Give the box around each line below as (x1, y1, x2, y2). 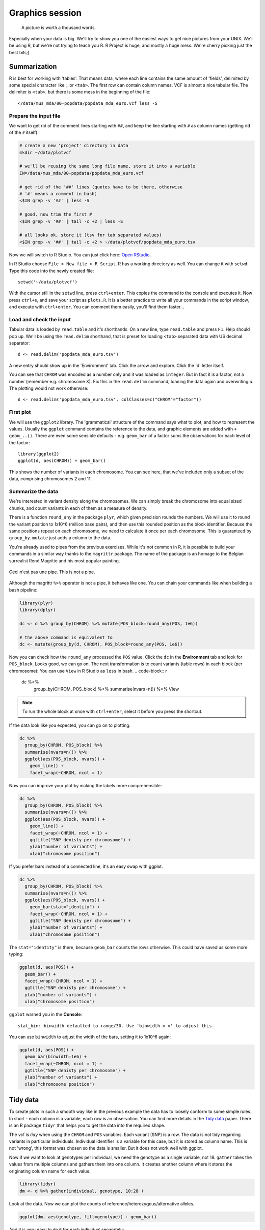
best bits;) (9, 49, 29, 55)
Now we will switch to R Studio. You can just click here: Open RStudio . (9, 251, 151, 258)
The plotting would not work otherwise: (9, 385, 89, 391)
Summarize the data (9, 488, 58, 495)
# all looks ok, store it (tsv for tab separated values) (19, 232, 162, 238)
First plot (9, 409, 31, 416)
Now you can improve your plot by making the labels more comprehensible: (9, 782, 162, 788)
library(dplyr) (19, 607, 56, 613)
